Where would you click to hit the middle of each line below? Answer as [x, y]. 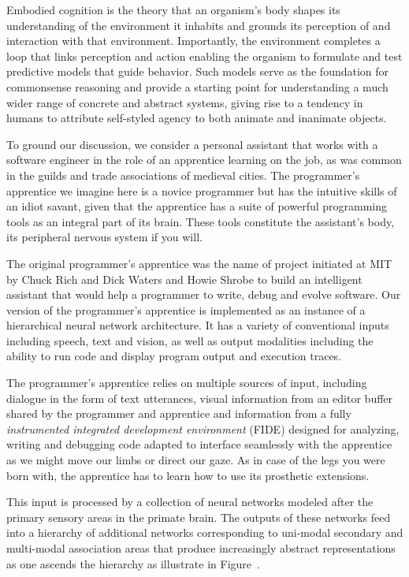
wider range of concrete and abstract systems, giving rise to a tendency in [185, 102]
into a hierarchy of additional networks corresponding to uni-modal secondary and [205, 532]
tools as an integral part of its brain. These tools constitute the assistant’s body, [201, 221]
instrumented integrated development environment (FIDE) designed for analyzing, [203, 428]
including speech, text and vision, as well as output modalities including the [190, 340]
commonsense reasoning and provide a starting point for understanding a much [197, 86]
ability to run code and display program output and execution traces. [174, 356]
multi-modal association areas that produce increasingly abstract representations [201, 548]
